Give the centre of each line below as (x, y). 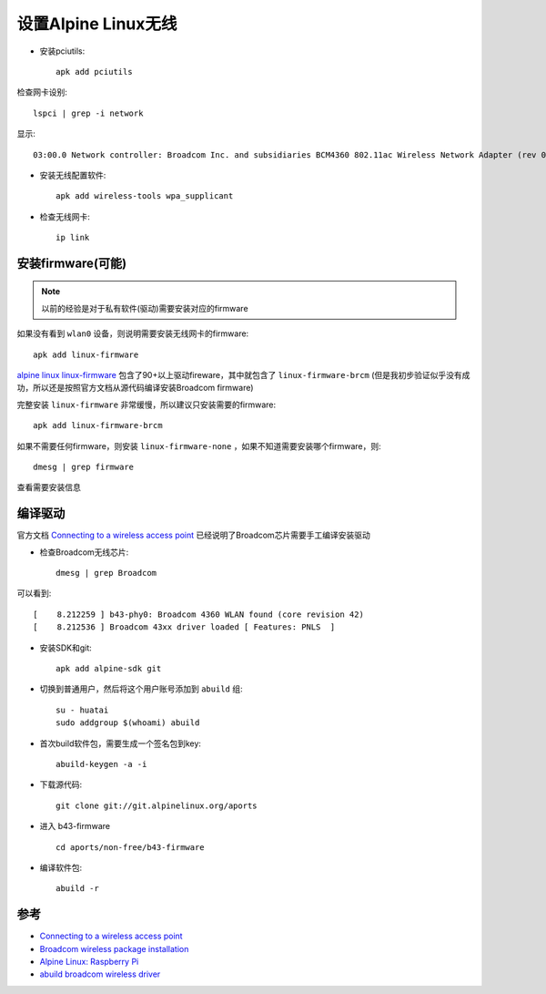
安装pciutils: (62, 51)
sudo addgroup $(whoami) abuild (128, 723)
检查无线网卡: (65, 216)
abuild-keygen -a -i (101, 764)
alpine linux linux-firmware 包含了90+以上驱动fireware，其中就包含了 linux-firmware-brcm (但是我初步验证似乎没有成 (243, 375)
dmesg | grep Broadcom (106, 573)
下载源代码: (61, 784)
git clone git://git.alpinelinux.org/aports (157, 805)
